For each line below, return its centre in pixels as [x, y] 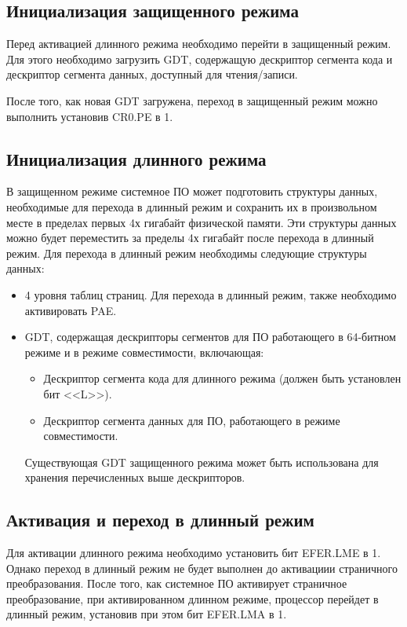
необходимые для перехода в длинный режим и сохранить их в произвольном [192, 206]
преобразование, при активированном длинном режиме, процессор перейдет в [193, 598]
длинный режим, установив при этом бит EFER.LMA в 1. [147, 614]
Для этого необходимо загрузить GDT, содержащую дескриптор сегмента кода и [200, 59]
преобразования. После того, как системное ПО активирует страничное [177, 583]
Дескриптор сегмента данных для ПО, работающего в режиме [192, 420]
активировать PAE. [71, 310]
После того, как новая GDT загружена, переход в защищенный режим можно [192, 100]
